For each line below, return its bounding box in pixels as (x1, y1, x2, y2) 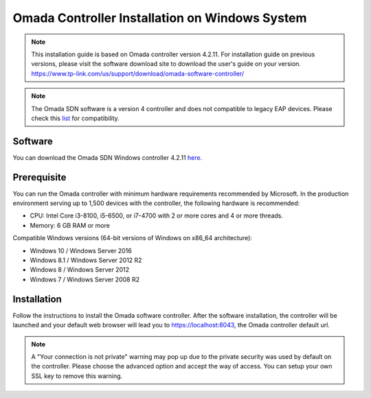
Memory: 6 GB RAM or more (30, 221, 110, 229)
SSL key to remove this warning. (31, 371, 123, 380)
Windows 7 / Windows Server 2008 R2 (30, 275, 140, 283)
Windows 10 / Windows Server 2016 (30, 246, 132, 255)
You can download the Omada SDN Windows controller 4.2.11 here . (12, 153, 203, 161)
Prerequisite (12, 172, 67, 183)
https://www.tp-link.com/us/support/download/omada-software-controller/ (31, 69, 244, 78)
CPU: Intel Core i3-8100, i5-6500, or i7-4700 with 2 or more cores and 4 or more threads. (30, 211, 284, 220)
